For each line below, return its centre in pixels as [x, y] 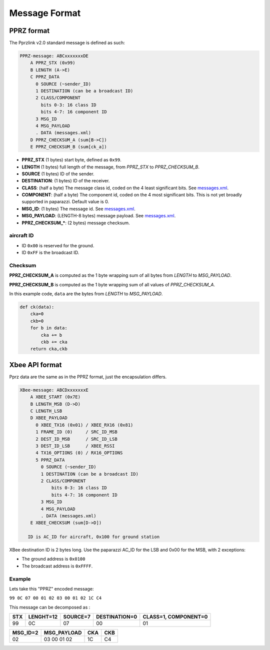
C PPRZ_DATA [45, 77]
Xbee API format [35, 365]
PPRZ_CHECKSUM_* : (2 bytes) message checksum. [76, 223]
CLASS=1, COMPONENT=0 [175, 617]
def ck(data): [37, 307]
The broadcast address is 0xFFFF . [57, 566]
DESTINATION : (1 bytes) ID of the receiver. [66, 181]
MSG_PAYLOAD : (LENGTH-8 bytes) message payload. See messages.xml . [99, 216]
